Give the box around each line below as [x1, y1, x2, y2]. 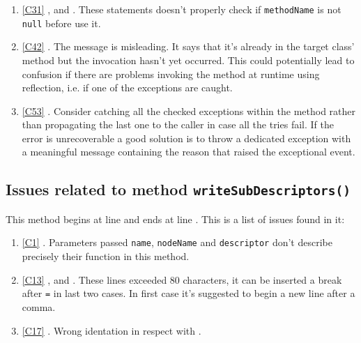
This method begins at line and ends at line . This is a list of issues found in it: [6, 211, 345, 226]
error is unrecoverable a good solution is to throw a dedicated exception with [22, 130, 351, 145]
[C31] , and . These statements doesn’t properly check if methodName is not [22, 2, 341, 16]
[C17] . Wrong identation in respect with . [22, 323, 201, 337]
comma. [22, 299, 56, 314]
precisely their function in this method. [22, 249, 190, 264]
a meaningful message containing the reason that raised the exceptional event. [22, 144, 355, 159]
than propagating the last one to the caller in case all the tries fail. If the [22, 117, 334, 132]
